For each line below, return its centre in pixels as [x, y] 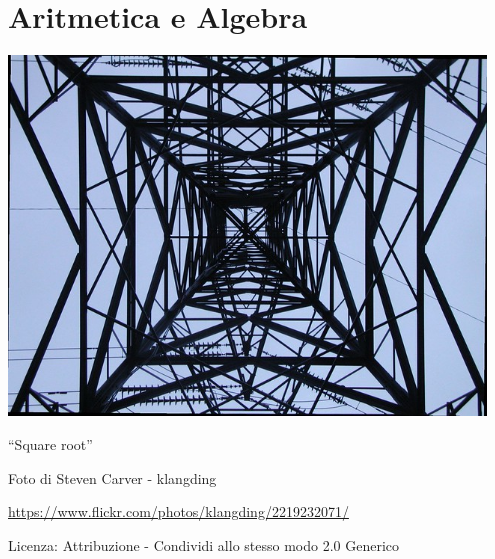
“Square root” [50, 444]
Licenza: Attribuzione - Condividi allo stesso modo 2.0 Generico [204, 544]
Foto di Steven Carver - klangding [112, 477]
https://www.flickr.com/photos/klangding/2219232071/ [178, 511]
